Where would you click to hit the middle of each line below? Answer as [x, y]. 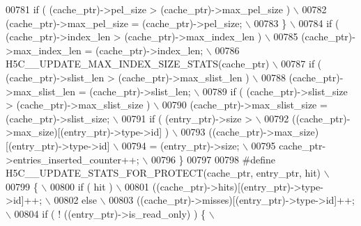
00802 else [75, 200]
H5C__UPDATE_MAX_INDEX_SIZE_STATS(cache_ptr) [138, 64]
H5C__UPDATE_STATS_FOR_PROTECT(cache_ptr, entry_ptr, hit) [163, 173]
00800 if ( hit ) [81, 186]
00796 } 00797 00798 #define [213, 159]
